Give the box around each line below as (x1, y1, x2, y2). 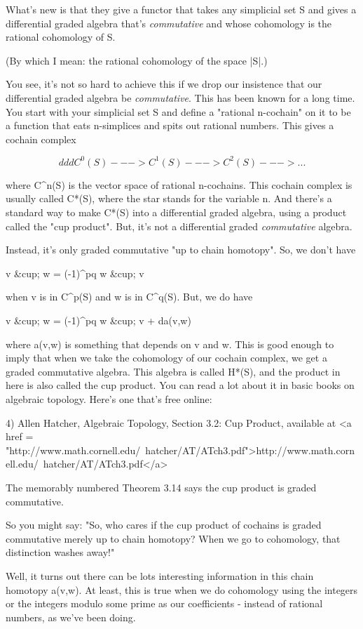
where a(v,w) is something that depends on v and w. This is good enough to (6, 336, 334, 351)
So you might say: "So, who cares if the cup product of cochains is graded (6, 517, 322, 532)
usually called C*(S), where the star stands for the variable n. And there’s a (6, 191, 332, 206)
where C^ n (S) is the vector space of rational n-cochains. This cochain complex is (6, 177, 352, 192)
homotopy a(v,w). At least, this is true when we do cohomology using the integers (6, 582, 358, 597)
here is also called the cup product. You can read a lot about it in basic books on (6, 378, 355, 392)
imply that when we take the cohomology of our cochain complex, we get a (6, 350, 327, 365)
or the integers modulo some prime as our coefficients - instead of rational (6, 596, 323, 611)
